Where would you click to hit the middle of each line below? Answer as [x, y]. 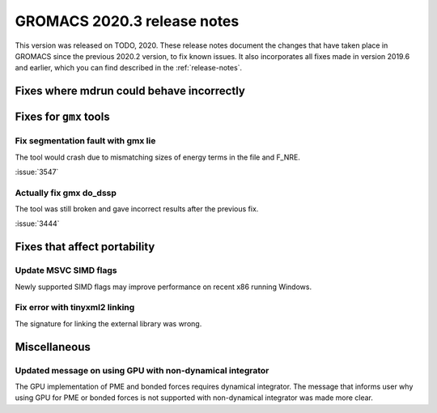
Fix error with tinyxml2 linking [75, 308]
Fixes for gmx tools [62, 117]
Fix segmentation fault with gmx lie [85, 141]
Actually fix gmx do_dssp [66, 193]
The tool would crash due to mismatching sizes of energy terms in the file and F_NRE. [158, 157]
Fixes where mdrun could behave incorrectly [130, 91]
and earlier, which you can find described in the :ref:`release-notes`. [129, 68]
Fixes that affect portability [85, 247]
